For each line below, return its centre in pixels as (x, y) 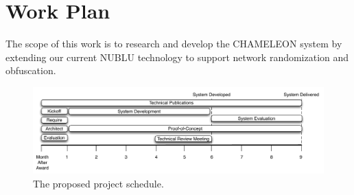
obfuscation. (31, 70)
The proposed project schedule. (98, 183)
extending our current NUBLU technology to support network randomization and (177, 57)
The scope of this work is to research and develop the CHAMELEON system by (174, 44)
